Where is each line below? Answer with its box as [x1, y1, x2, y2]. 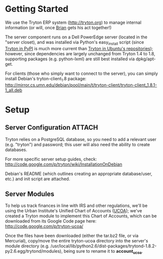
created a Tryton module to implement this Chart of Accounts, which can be [5, 213, 157, 219]
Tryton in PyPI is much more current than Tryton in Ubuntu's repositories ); [5, 45, 153, 52]
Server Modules [5, 190, 55, 198]
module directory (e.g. [5, 243, 50, 249]
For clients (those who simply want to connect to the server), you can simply [5, 70, 158, 76]
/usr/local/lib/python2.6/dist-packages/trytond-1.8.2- [50, 243, 157, 249]
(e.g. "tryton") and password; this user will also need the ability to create [5, 141, 150, 147]
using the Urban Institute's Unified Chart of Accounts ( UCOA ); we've [5, 208, 142, 214]
